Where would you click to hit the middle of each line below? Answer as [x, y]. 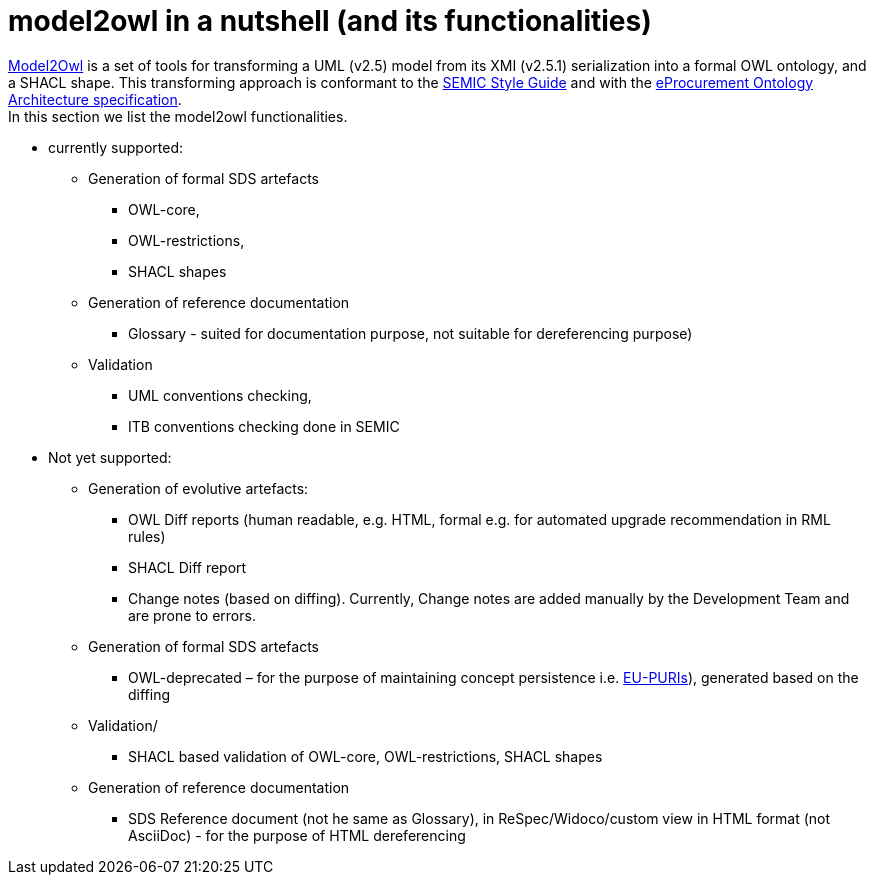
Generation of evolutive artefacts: [198, 488]
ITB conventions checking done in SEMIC [264, 426]
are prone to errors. [192, 615]
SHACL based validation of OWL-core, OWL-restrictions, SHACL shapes [365, 756]
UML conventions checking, [220, 395]
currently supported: [115, 147]
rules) [147, 536]
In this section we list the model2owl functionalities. [178, 116]
